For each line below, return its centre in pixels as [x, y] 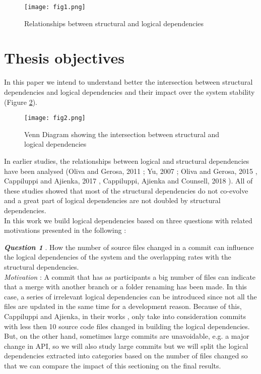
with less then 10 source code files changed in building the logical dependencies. [127, 326]
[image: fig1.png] [55, 7]
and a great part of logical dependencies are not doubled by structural [112, 200]
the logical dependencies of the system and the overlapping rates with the [118, 257]
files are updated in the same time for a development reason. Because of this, [123, 306]
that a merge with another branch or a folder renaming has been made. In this [125, 287]
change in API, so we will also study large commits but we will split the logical [126, 346]
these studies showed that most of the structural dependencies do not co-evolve [126, 190]
